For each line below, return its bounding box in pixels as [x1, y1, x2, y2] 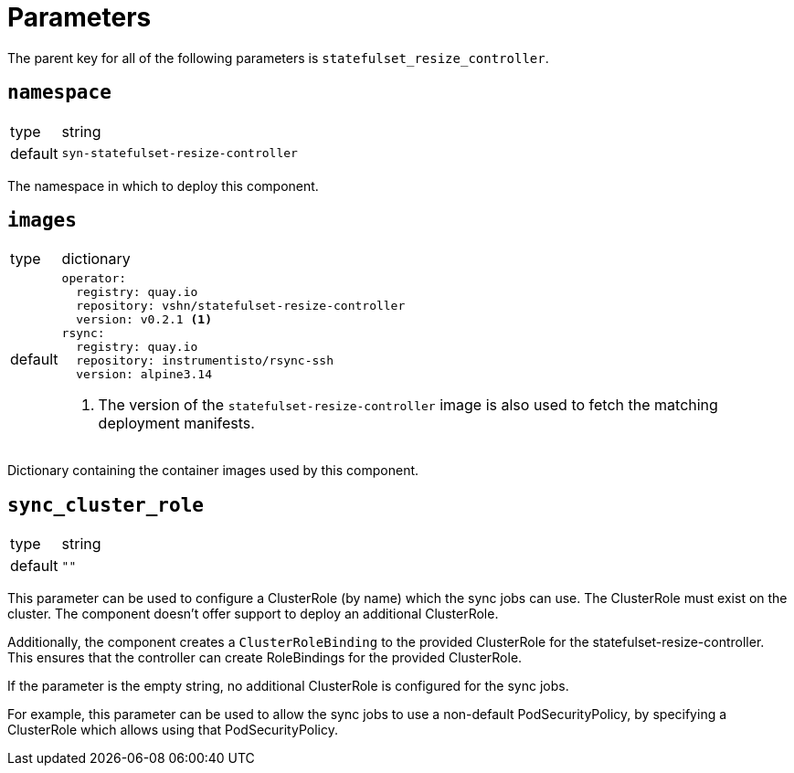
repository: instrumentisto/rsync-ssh [76, 354, 334, 368]
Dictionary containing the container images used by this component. [7, 462, 419, 479]
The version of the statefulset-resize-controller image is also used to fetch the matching [98, 396, 718, 415]
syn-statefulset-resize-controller [61, 146, 298, 161]
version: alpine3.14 [76, 367, 212, 382]
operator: [61, 271, 127, 286]
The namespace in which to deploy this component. [7, 177, 319, 194]
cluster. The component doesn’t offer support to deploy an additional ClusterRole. [7, 606, 499, 622]
